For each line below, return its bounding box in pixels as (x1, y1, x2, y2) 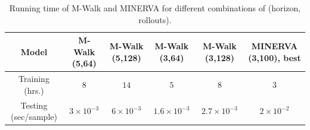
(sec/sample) (11, 110, 57, 123)
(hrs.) (24, 84, 44, 96)
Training (18, 72, 49, 85)
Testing (20, 99, 48, 111)
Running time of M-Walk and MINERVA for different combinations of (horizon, (9, 2, 301, 14)
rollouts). (138, 13, 172, 26)
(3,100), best (248, 51, 301, 64)
